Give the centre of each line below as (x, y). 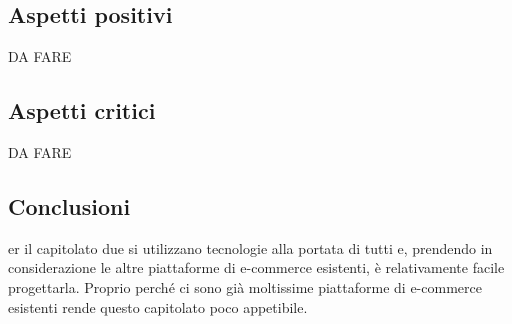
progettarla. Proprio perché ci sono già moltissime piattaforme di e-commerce (245, 286)
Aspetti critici (82, 110)
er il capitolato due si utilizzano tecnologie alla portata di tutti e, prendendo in (250, 247)
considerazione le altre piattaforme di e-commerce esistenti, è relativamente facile (256, 267)
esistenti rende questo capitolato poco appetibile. (158, 306)
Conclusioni (69, 205)
